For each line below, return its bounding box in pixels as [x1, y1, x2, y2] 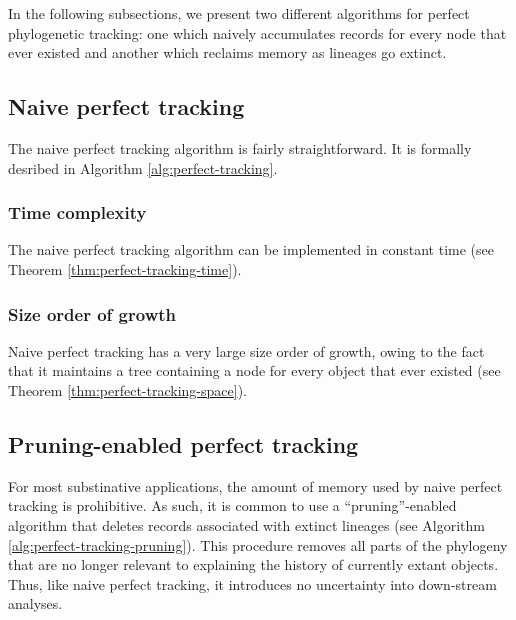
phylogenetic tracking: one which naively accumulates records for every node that [8, 22, 507, 43]
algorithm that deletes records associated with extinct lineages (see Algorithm [8, 514, 485, 535]
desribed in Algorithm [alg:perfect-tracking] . [8, 157, 278, 178]
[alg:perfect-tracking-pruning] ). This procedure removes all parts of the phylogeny [8, 534, 508, 555]
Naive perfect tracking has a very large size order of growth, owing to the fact [8, 340, 485, 361]
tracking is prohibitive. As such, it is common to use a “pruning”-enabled [8, 495, 457, 516]
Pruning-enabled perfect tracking [8, 428, 359, 459]
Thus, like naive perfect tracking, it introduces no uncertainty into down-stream [8, 573, 497, 594]
